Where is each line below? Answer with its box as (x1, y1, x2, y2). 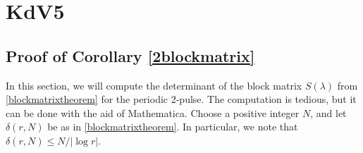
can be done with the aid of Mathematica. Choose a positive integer (6, 105, 300, 120)
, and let (310, 105, 347, 120)
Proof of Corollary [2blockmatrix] (6, 44, 255, 66)
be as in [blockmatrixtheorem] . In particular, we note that (47, 119, 298, 134)
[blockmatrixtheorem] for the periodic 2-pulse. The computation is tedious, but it (6, 92, 357, 106)
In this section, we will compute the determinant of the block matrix (6, 78, 302, 92)
